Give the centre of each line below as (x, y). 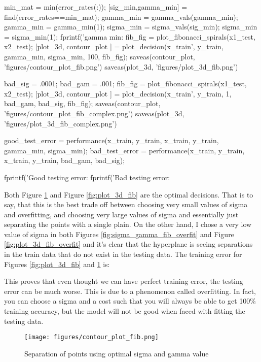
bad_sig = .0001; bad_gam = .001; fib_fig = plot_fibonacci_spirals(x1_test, (125, 84)
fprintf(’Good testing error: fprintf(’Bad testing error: (87, 177)
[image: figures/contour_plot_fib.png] (91, 337)
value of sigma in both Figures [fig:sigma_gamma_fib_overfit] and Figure (119, 234)
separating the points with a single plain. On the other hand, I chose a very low (128, 224)
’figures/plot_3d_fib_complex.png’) (61, 123)
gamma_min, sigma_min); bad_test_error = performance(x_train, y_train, (124, 150)
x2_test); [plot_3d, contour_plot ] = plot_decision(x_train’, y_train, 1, (118, 93)
